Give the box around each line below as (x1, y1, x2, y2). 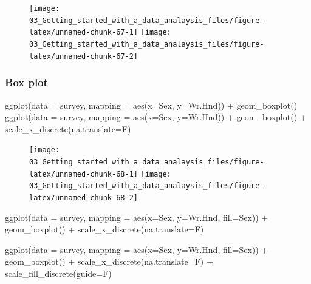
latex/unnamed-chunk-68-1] (29, 169, 138, 178)
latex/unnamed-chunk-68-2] (29, 193, 138, 202)
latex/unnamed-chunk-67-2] (29, 52, 138, 61)
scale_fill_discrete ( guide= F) (5, 266, 112, 279)
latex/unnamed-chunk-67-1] (29, 28, 138, 37)
